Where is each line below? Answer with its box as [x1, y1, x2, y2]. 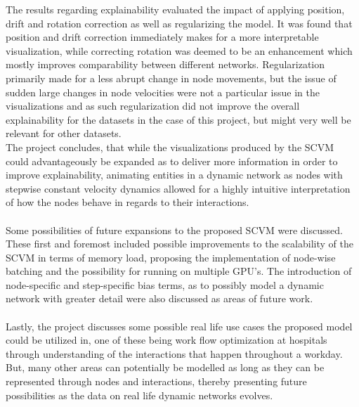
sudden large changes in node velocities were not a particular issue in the [6, 84, 320, 99]
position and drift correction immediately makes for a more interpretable [6, 30, 319, 44]
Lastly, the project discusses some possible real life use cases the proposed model [6, 318, 353, 333]
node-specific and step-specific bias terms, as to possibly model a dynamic [6, 277, 324, 292]
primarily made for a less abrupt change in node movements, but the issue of [6, 70, 337, 85]
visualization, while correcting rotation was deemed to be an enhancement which [6, 43, 353, 58]
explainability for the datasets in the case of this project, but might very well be [6, 112, 351, 127]
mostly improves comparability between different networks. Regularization [6, 57, 325, 72]
